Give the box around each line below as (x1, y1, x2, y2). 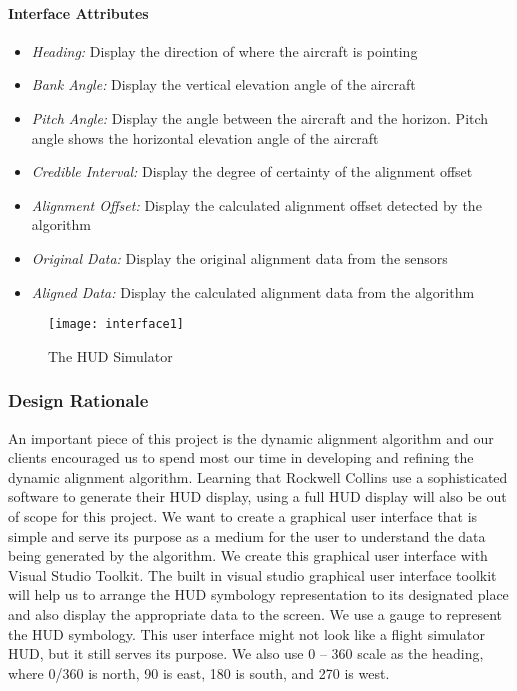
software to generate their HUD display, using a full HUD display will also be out (8, 486, 507, 507)
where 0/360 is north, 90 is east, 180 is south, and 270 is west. (8, 662, 390, 683)
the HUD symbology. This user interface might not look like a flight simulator (8, 623, 486, 644)
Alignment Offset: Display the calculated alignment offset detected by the (31, 194, 482, 215)
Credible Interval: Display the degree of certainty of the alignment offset (31, 161, 473, 182)
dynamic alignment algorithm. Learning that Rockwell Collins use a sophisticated (8, 466, 508, 487)
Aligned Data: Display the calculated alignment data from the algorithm (31, 281, 475, 302)
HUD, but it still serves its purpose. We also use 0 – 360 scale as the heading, (8, 643, 484, 664)
